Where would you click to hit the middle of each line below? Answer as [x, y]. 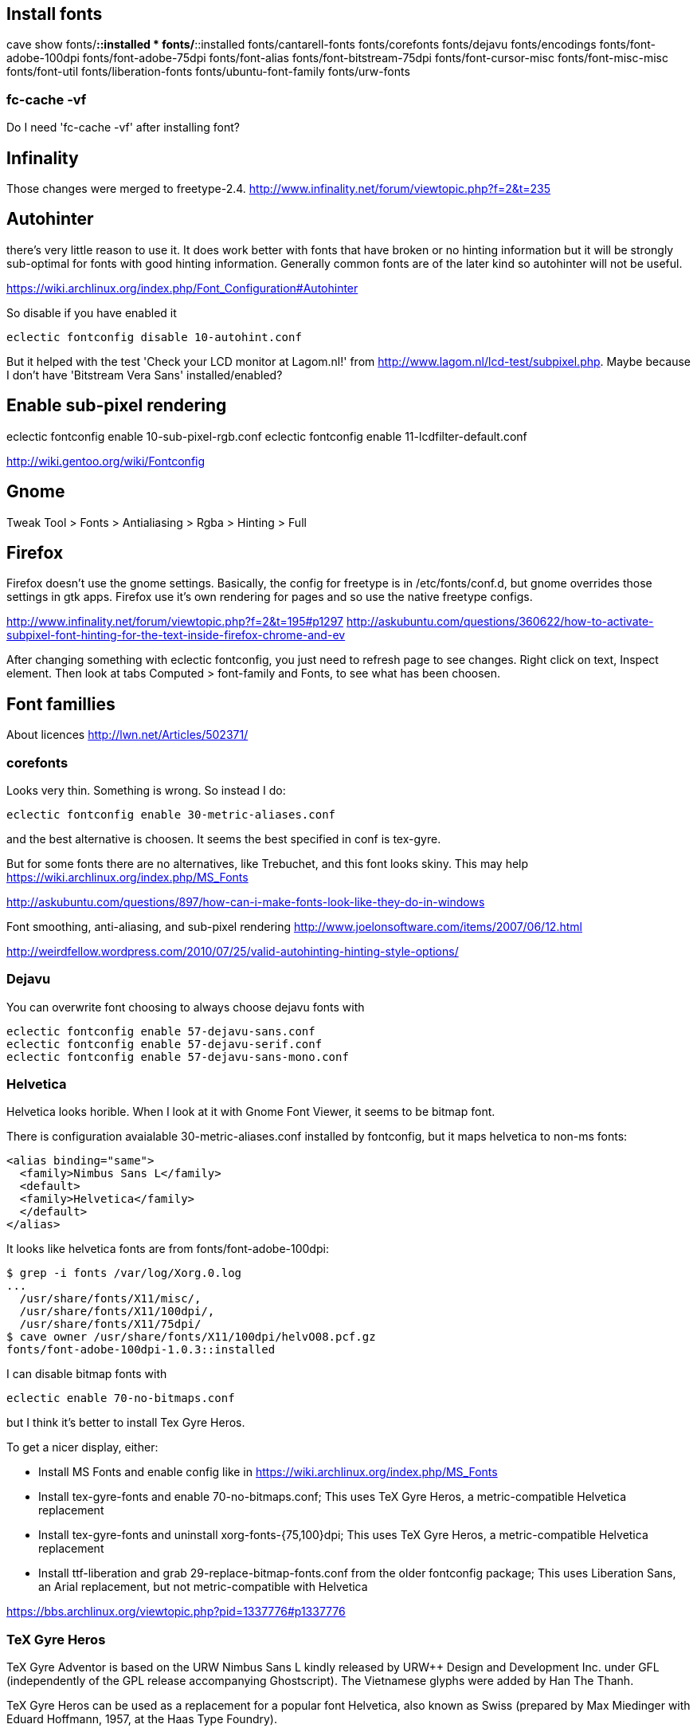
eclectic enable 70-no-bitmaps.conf [121, 1398]
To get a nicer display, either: [82, 1447]
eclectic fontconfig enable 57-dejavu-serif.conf [164, 1044]
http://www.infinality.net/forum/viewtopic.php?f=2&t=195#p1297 [175, 622]
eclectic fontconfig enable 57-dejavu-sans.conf [161, 1031]
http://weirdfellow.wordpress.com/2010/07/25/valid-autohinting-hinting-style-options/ [233, 951]
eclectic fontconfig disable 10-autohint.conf [154, 337]
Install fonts [55, 14]
